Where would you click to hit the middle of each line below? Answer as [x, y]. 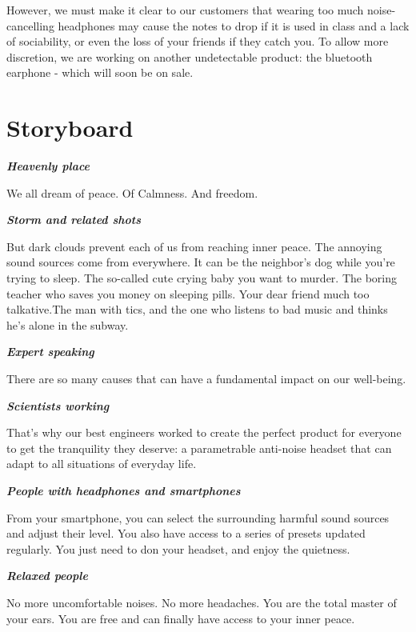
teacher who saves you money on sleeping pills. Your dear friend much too [188, 293]
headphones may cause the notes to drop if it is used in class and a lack [234, 25]
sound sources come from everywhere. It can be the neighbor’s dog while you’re [201, 262]
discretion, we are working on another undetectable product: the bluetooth [190, 56]
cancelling [30, 25]
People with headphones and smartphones [124, 490]
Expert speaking [50, 352]
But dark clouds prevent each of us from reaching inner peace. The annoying [194, 246]
